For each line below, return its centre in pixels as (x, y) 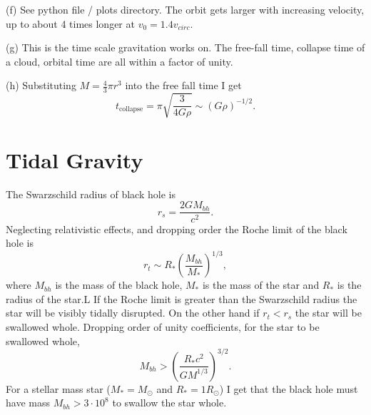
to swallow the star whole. (169, 403)
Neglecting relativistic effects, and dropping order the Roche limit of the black (177, 229)
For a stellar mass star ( (58, 388)
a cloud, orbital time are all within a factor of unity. (120, 61)
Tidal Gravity (75, 159)
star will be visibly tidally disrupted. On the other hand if (133, 313)
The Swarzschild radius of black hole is (91, 194)
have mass (28, 403)
